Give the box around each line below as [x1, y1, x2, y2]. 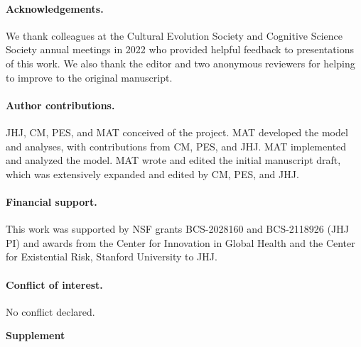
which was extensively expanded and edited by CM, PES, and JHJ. [6, 166, 299, 181]
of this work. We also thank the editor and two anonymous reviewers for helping [6, 55, 355, 70]
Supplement [6, 328, 65, 343]
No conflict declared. [6, 304, 95, 319]
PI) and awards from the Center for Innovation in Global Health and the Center [6, 235, 355, 250]
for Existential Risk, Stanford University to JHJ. [6, 249, 217, 264]
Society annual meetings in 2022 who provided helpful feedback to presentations [6, 42, 354, 57]
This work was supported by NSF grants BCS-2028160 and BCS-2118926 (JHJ [6, 221, 349, 236]
